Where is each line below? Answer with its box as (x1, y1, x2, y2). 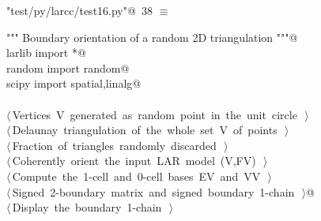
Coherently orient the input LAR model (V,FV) (12, 152, 256, 169)
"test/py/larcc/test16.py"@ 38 (6, 2, 153, 18)
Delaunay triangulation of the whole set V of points (12, 122, 278, 138)
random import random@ (6, 59, 130, 76)
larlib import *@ (6, 44, 86, 61)
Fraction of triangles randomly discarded (12, 137, 217, 153)
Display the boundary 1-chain (12, 199, 162, 215)
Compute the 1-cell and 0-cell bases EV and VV (12, 167, 261, 184)
